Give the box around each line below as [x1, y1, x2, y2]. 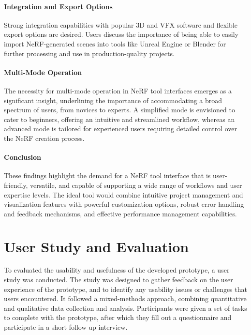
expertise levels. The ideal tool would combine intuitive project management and [4, 189, 243, 199]
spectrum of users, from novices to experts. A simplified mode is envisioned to [4, 105, 235, 115]
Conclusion [4, 152, 42, 162]
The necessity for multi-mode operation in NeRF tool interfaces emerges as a [4, 85, 232, 95]
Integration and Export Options [4, 1, 113, 11]
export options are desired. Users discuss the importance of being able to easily [4, 29, 238, 39]
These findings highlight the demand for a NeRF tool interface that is [4, 170, 211, 181]
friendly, [4, 180, 28, 190]
